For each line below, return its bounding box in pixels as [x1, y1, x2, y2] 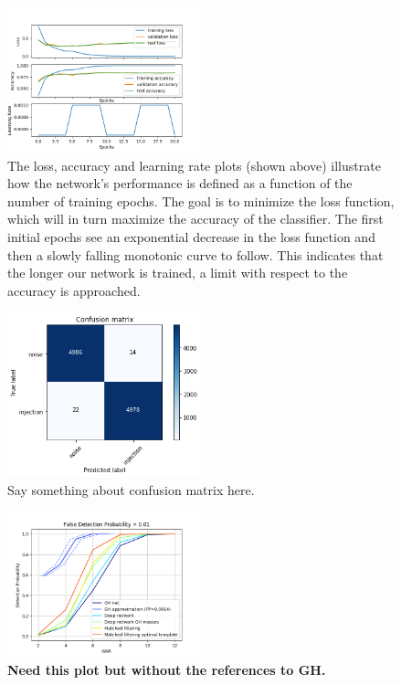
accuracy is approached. [7, 280, 141, 300]
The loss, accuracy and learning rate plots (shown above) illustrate [7, 155, 381, 174]
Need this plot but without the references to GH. [7, 659, 326, 679]
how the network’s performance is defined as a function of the [7, 174, 353, 193]
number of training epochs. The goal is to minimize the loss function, [7, 191, 395, 210]
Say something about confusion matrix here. [7, 479, 255, 499]
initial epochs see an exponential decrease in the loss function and [7, 227, 375, 246]
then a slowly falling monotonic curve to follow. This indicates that [7, 245, 384, 264]
